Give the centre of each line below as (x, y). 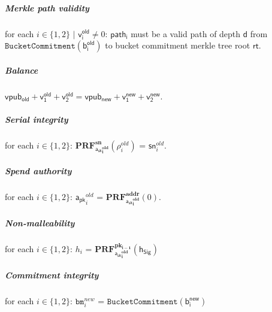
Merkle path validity (47, 7)
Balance (22, 70)
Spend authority (38, 170)
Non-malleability (40, 222)
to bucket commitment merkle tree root (178, 45)
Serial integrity (37, 119)
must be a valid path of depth (186, 33)
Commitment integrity (52, 275)
